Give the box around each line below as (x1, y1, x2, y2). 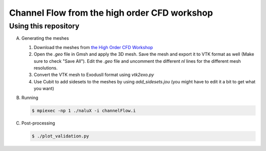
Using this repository (9, 22, 80, 30)
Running (21, 95, 39, 101)
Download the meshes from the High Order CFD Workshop (33, 44, 153, 50)
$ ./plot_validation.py (32, 133, 90, 139)
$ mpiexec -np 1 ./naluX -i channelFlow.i (32, 108, 136, 113)
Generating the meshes (21, 35, 69, 41)
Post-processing (21, 120, 55, 126)
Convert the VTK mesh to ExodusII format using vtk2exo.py (33, 72, 154, 78)
